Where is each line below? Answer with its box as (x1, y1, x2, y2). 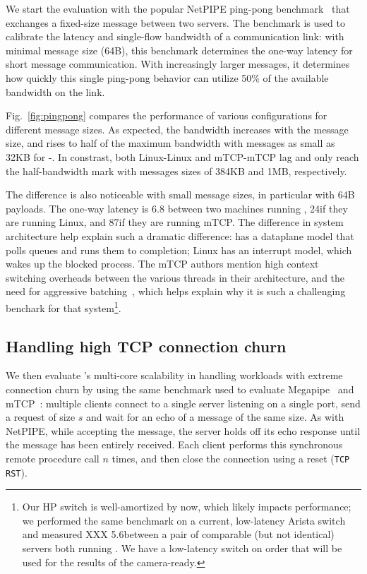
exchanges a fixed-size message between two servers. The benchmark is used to (6, 15, 345, 30)
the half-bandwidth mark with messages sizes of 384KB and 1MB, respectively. (6, 163, 347, 178)
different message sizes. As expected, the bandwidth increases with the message (6, 121, 349, 136)
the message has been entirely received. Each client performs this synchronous (6, 437, 343, 452)
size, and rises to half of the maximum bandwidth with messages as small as (6, 136, 335, 150)
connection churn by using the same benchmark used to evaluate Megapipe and (6, 381, 354, 396)
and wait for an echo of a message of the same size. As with (86, 409, 344, 424)
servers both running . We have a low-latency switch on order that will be (22, 540, 342, 555)
